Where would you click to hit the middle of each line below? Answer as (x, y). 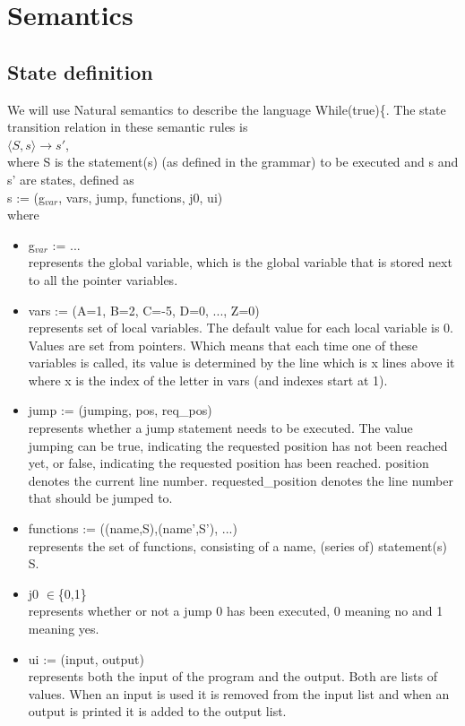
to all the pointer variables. (103, 279)
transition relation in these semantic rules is (128, 127)
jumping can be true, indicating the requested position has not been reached (238, 445)
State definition (80, 71)
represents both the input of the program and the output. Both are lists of (232, 676)
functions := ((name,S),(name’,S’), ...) (133, 528)
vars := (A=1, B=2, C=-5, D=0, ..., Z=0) (144, 310)
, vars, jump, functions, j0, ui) (141, 197)
